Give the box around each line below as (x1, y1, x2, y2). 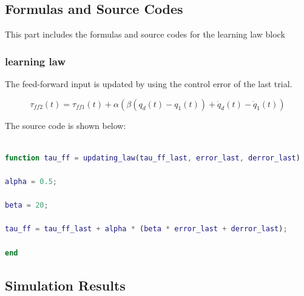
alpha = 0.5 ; (5, 177, 57, 186)
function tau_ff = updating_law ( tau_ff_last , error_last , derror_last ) (5, 153, 300, 162)
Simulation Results (5, 275, 126, 294)
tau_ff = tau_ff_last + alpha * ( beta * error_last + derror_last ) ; (5, 225, 288, 234)
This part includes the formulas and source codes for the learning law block (5, 28, 285, 41)
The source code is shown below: (5, 119, 126, 131)
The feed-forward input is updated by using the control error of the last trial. (5, 77, 292, 90)
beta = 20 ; (5, 201, 49, 210)
